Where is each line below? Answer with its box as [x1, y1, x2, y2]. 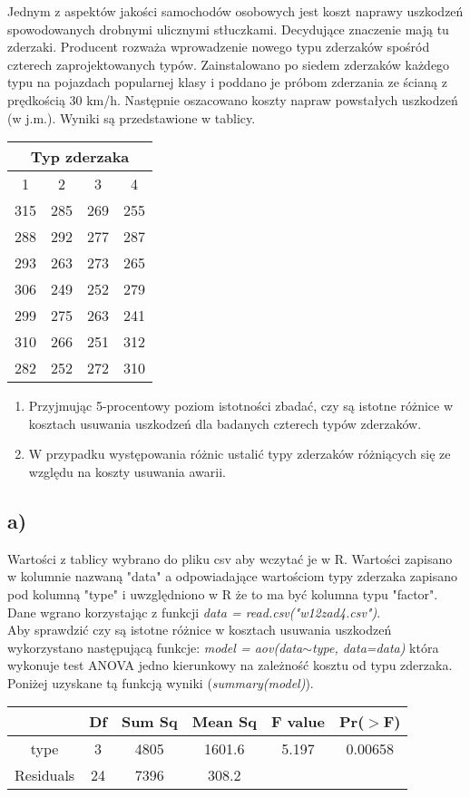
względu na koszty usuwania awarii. [28, 462, 226, 481]
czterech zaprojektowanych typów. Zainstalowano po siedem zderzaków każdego [7, 54, 450, 73]
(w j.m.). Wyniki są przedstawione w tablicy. [7, 108, 256, 127]
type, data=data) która [312, 637, 439, 656]
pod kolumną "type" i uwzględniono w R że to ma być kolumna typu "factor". [7, 584, 438, 603]
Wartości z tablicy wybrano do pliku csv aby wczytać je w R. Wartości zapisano [7, 549, 453, 568]
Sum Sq [121, 711, 178, 733]
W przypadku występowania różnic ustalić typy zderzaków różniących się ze [28, 444, 451, 463]
